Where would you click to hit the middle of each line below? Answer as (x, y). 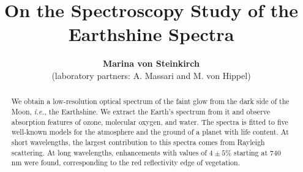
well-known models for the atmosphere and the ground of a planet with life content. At (150, 132)
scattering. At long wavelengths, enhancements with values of (109, 152)
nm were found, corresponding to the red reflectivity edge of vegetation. (125, 163)
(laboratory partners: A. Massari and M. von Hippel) (151, 75)
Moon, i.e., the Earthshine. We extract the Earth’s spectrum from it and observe (141, 111)
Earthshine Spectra (151, 34)
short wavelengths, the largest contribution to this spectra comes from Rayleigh (138, 142)
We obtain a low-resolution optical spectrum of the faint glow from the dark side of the (150, 101)
